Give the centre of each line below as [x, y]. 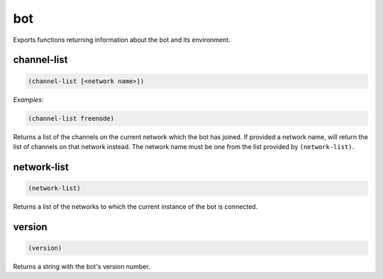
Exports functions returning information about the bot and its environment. [122, 40]
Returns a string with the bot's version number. [82, 266]
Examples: [28, 99]
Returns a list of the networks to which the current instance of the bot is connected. [135, 207]
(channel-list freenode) [71, 118]
